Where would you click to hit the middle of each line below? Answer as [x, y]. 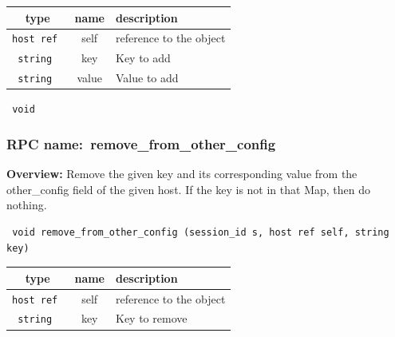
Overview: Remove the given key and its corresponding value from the [182, 174]
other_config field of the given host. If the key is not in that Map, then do [188, 189]
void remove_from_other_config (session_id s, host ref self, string [201, 232]
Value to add [147, 78]
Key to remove [152, 318]
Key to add [143, 58]
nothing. [27, 205]
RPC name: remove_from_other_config [141, 143]
